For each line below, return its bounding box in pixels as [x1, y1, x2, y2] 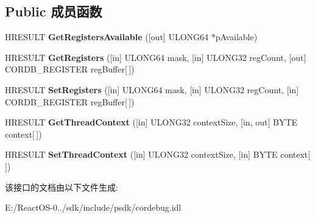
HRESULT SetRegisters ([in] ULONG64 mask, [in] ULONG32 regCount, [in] [5, 83, 299, 96]
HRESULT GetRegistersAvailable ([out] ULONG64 [5, 30, 209, 43]
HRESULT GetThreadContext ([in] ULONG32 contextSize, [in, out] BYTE [5, 116, 298, 128]
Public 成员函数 [5, 2, 102, 21]
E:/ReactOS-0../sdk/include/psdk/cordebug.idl [5, 201, 182, 214]
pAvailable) [215, 30, 258, 43]
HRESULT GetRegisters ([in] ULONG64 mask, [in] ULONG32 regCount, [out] [5, 51, 306, 63]
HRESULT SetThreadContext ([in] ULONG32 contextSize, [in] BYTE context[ [5, 148, 311, 161]
